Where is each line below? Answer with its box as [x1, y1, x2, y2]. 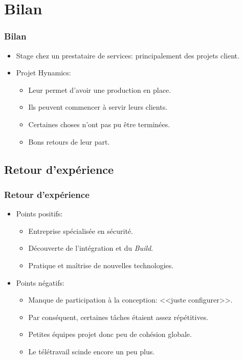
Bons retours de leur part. [28, 136, 110, 147]
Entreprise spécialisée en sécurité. [28, 225, 133, 236]
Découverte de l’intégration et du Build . [28, 243, 153, 253]
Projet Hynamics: [16, 67, 71, 78]
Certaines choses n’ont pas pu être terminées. [28, 118, 170, 129]
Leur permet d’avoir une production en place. [28, 84, 171, 95]
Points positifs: [16, 208, 63, 219]
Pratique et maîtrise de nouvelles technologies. [28, 259, 174, 270]
